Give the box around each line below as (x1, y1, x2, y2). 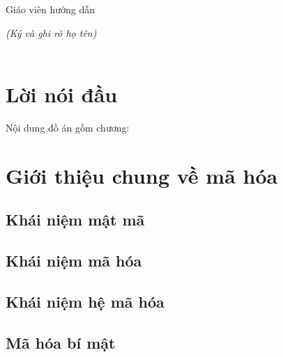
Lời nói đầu (6, 79, 118, 108)
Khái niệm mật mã (6, 209, 145, 230)
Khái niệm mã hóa (6, 250, 142, 271)
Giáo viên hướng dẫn (6, 2, 95, 16)
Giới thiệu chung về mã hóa (6, 161, 278, 189)
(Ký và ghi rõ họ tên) (6, 25, 97, 40)
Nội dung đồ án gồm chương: (6, 120, 130, 134)
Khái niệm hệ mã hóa (6, 290, 165, 312)
